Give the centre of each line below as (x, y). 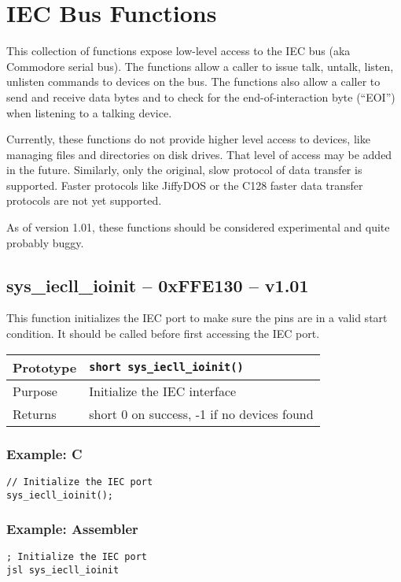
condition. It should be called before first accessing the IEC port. (163, 334)
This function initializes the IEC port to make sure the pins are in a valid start (197, 318)
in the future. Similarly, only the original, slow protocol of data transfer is (184, 170)
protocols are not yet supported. (84, 200)
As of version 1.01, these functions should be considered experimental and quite (198, 227)
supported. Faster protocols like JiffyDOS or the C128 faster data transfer (185, 185)
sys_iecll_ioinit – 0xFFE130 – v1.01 (158, 285)
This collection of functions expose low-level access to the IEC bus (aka (178, 51)
